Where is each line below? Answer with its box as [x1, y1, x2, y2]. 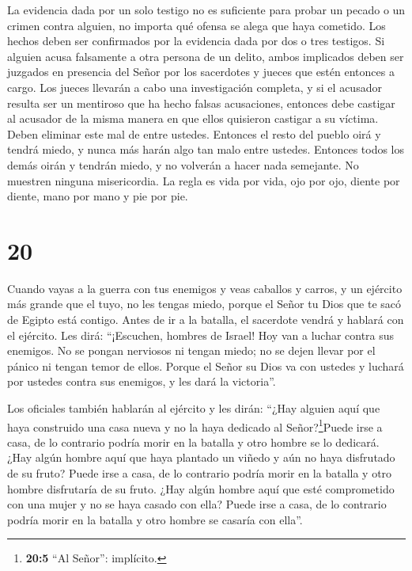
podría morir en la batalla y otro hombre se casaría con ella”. [7, 511, 303, 527]
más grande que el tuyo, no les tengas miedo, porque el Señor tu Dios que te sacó [7, 295, 402, 312]
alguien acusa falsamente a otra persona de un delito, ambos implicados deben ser [7, 48, 404, 64]
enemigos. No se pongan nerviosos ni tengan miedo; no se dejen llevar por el [7, 342, 376, 359]
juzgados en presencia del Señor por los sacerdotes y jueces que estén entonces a [7, 63, 395, 80]
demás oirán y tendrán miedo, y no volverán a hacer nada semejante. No [7, 156, 359, 173]
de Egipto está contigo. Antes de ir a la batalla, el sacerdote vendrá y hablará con [7, 311, 404, 328]
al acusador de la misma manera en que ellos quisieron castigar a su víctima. [7, 110, 379, 127]
